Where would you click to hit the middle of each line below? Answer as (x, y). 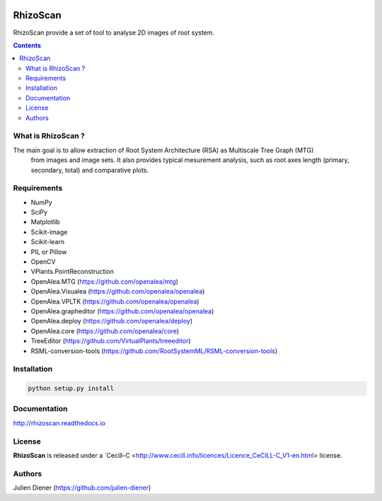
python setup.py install (71, 388)
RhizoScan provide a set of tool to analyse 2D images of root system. (114, 33)
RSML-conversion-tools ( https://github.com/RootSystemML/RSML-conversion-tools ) (154, 351)
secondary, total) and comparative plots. (90, 170)
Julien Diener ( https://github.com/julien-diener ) (82, 488)
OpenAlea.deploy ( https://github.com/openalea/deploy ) (112, 321)
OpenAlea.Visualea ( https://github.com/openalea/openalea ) (118, 292)
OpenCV (43, 262)
